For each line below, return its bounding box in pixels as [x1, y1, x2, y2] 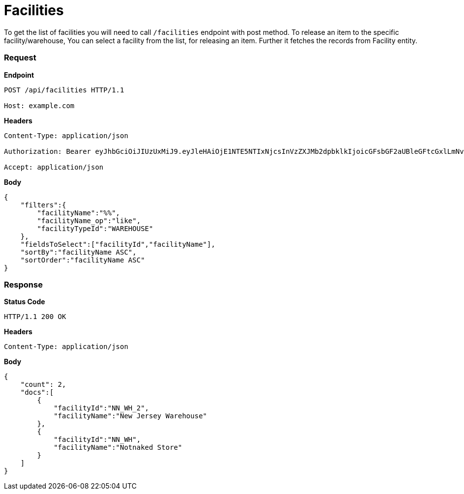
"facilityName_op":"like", [37, 216, 141, 225]
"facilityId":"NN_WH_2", [54, 404, 149, 412]
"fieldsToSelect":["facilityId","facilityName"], [20, 240, 215, 248]
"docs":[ [20, 388, 54, 397]
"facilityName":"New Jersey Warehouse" [54, 412, 207, 420]
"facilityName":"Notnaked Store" [54, 443, 182, 452]
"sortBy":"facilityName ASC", [20, 248, 137, 256]
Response [4, 279, 43, 290]
